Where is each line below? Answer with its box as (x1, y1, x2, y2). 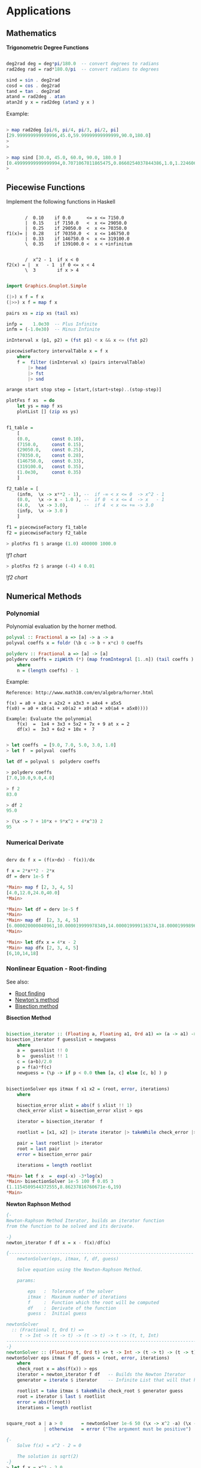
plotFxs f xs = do (6, 398, 55, 404)
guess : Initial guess (28, 1311, 87, 1317)
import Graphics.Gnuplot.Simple (6, 283, 87, 289)
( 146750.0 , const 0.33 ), (17, 458, 84, 465)
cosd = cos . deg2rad (6, 83, 60, 89)
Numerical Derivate (6, 838, 64, 847)
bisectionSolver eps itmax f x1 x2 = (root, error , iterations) (6, 1085, 170, 1092)
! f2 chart (6, 574, 28, 581)
